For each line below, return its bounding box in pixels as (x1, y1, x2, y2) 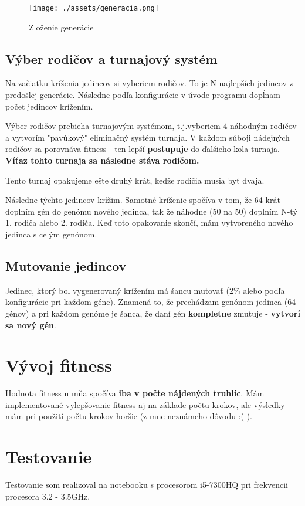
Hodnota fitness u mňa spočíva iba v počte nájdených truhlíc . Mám (5, 387, 265, 399)
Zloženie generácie (29, 21, 94, 33)
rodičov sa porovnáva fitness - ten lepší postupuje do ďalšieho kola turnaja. (5, 142, 280, 155)
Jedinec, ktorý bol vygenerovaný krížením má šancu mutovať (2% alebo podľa (5, 284, 285, 296)
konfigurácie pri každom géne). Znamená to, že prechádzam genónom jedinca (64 (5, 296, 296, 308)
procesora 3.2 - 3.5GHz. (5, 490, 90, 502)
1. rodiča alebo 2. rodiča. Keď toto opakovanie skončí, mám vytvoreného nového (5, 216, 293, 229)
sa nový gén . (5, 318, 56, 331)
